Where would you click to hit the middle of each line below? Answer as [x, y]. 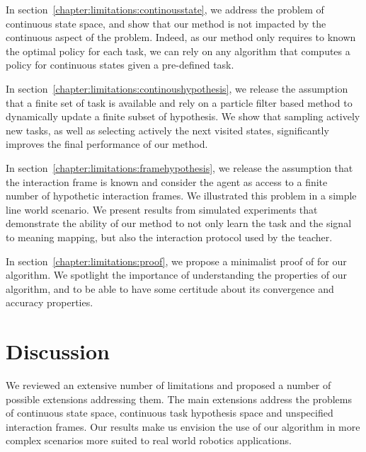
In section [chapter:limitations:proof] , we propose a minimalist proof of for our [176, 261]
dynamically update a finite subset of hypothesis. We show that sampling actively [183, 116]
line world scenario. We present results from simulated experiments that [162, 209]
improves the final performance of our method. [107, 144]
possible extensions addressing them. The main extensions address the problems [179, 399]
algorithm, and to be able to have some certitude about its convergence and [170, 288]
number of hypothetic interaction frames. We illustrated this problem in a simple [181, 196]
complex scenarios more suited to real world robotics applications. [149, 440]
